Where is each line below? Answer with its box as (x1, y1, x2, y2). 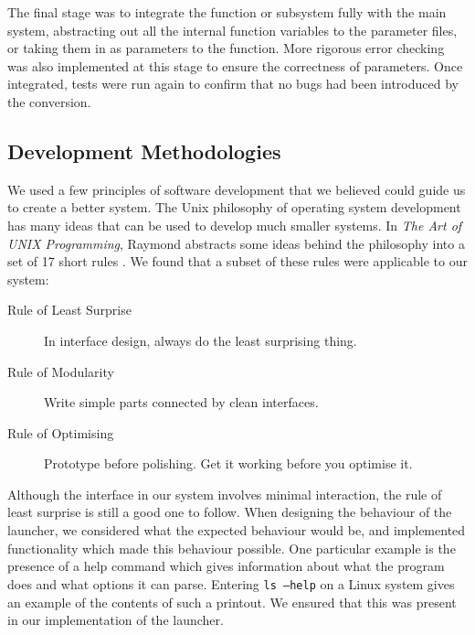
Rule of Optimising (7, 423, 114, 442)
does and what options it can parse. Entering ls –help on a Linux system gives (7, 574, 455, 593)
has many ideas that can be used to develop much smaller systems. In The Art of (7, 215, 462, 234)
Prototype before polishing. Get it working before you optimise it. (44, 454, 413, 473)
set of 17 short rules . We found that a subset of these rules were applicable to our (7, 252, 468, 271)
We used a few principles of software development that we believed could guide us (7, 179, 466, 199)
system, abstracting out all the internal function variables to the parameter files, (7, 20, 458, 39)
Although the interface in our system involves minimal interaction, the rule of (7, 484, 442, 503)
